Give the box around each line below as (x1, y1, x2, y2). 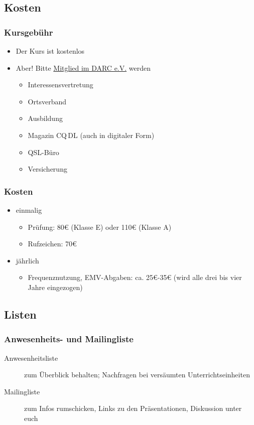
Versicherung (28, 164, 67, 174)
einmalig (16, 204, 42, 215)
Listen (4, 306, 37, 322)
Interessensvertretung (28, 79, 93, 90)
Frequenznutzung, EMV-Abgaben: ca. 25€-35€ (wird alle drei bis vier (28, 272, 242, 282)
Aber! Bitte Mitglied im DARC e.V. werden (16, 62, 151, 73)
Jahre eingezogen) (28, 281, 83, 292)
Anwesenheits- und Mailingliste (4, 333, 134, 345)
